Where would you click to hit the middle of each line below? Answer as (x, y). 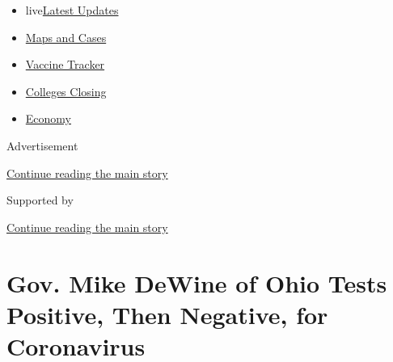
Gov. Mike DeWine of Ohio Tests (197, 282)
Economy (48, 118)
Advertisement (42, 145)
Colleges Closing (66, 91)
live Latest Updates (72, 10)
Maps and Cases (66, 37)
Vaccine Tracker (65, 64)
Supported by (40, 200)
